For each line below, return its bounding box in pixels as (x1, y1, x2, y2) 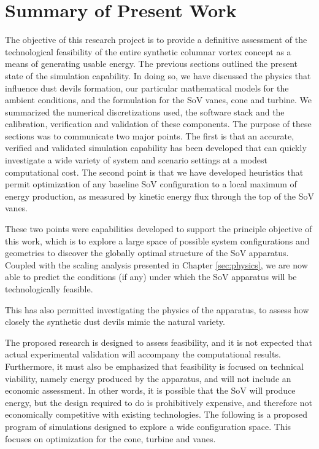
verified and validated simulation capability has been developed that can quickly (5, 141, 307, 154)
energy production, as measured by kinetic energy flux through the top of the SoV (5, 189, 314, 202)
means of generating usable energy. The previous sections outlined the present (5, 57, 298, 70)
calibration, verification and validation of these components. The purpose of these (5, 117, 312, 130)
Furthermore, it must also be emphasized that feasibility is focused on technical (5, 359, 304, 372)
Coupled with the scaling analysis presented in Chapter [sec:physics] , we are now (5, 258, 308, 271)
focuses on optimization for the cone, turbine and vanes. (5, 432, 216, 445)
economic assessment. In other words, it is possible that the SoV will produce (5, 384, 296, 397)
